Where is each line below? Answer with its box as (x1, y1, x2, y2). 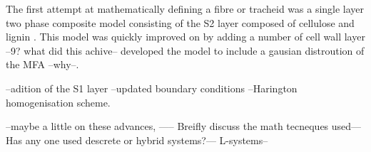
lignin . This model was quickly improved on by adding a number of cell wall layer (6, 29, 365, 44)
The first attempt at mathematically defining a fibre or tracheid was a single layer (6, 1, 365, 16)
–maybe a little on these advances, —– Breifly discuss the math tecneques (6, 119, 329, 134)
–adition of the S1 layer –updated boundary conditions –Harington (6, 80, 298, 95)
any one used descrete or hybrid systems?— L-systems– (25, 132, 268, 147)
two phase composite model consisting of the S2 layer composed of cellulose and (6, 15, 355, 30)
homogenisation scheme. (6, 94, 111, 109)
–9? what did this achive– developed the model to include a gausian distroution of (6, 43, 365, 58)
